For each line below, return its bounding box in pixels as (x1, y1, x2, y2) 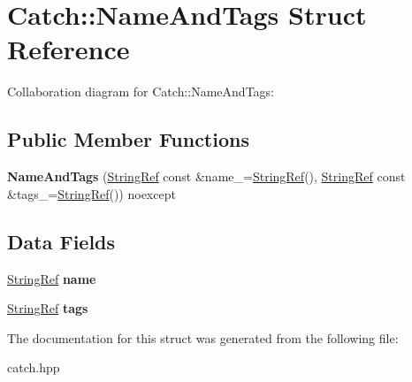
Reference (7, 31, 130, 67)
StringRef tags (7, 299, 88, 317)
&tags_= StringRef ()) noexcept (7, 184, 176, 202)
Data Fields (7, 227, 116, 255)
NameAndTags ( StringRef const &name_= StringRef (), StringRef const (7, 167, 406, 186)
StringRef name (7, 269, 96, 287)
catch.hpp (7, 358, 60, 377)
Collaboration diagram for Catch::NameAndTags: (7, 82, 275, 101)
